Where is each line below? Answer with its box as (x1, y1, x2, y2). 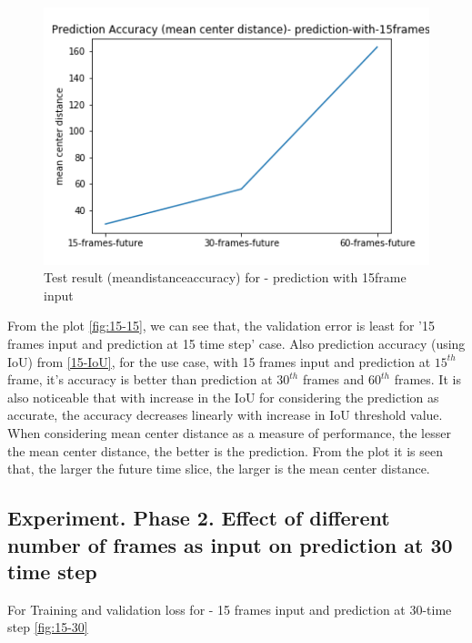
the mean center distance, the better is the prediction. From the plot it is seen (7, 441, 443, 460)
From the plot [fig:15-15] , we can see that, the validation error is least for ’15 (7, 316, 435, 335)
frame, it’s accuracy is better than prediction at (7, 370, 273, 389)
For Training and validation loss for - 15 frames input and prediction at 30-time (7, 599, 452, 618)
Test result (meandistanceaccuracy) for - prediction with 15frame (44, 268, 407, 287)
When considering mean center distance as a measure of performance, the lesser (7, 424, 451, 442)
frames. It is (394, 370, 461, 389)
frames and (302, 370, 365, 389)
